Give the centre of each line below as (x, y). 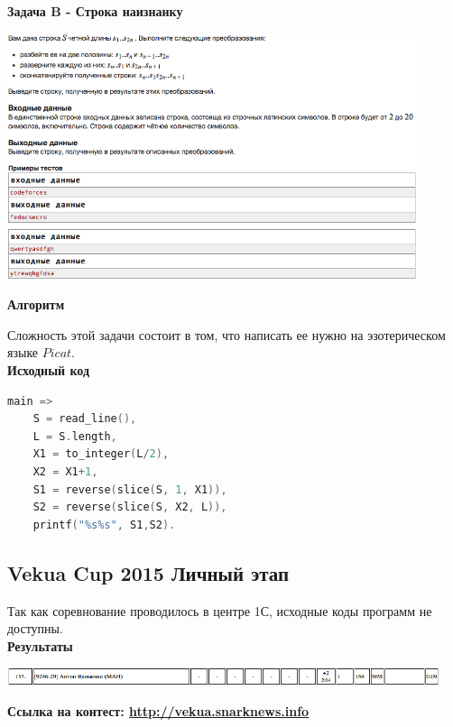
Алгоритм (36, 304)
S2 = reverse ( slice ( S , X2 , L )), (130, 507)
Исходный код (49, 369)
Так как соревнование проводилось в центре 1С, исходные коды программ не (220, 610)
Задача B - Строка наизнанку (95, 11)
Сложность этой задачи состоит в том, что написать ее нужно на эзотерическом (226, 334)
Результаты (40, 645)
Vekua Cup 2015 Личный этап (148, 572)
